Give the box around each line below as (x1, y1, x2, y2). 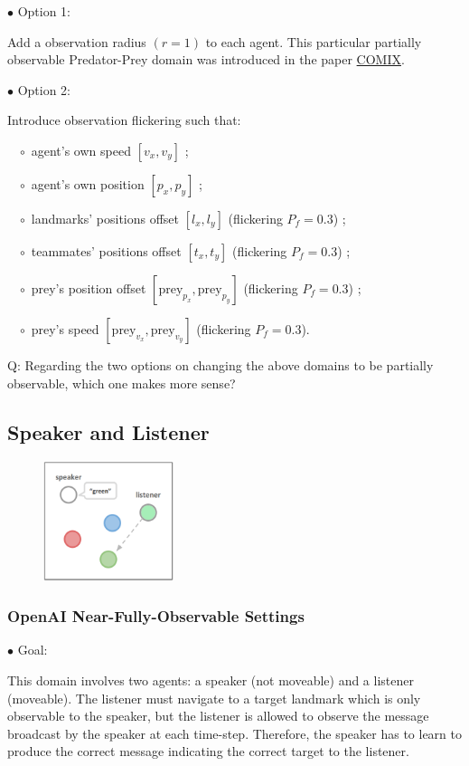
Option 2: (17, 80, 71, 99)
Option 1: (17, 2, 71, 20)
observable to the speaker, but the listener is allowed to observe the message (7, 706, 429, 725)
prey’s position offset (31, 278, 146, 297)
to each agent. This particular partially (205, 32, 422, 51)
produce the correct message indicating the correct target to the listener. (7, 742, 409, 761)
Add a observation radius (7, 32, 146, 51)
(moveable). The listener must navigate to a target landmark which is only (7, 688, 421, 707)
